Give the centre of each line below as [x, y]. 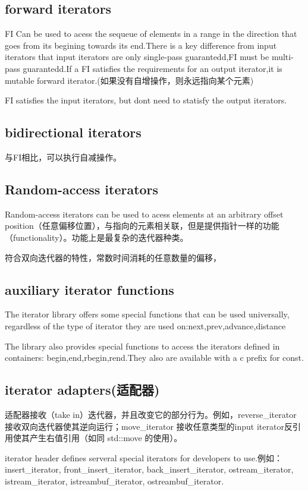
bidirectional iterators [73, 132]
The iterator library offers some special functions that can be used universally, [147, 314]
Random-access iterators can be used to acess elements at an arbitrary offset [144, 214]
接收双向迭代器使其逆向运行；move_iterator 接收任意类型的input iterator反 [149, 426]
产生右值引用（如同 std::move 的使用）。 [106, 438]
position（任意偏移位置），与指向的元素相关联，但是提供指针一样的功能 [142, 226]
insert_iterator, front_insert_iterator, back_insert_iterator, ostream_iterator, [149, 469]
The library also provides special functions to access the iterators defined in [142, 346]
